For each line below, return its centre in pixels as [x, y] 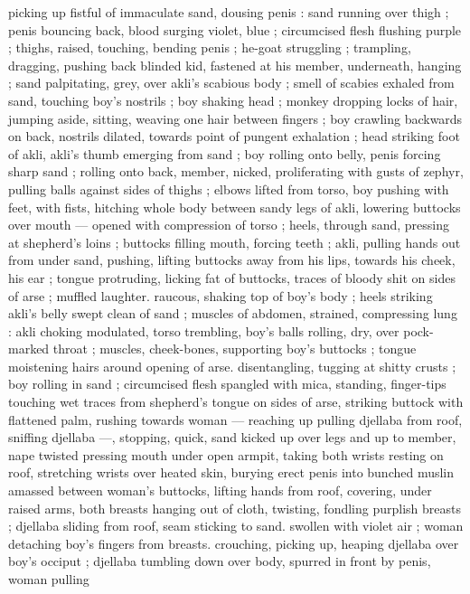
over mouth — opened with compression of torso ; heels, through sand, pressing [229, 225]
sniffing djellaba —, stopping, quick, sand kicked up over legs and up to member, [232, 437]
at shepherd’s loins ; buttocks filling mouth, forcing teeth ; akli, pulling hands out [235, 242]
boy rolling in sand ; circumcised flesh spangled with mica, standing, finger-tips [227, 384]
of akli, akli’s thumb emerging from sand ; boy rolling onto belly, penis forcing [225, 153]
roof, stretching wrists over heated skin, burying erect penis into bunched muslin [231, 472]
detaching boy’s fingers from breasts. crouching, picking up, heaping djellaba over [234, 543]
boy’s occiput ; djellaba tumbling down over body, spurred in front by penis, [220, 561]
